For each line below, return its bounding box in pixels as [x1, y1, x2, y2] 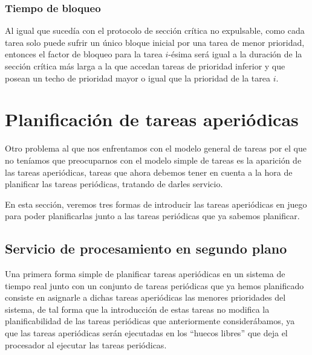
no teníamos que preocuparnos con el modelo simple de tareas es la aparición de [5, 153, 302, 166]
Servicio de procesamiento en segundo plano [5, 239, 287, 258]
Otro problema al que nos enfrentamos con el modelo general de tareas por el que [5, 142, 307, 155]
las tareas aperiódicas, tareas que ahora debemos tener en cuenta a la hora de [5, 165, 293, 178]
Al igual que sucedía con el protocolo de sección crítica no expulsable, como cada [5, 24, 305, 37]
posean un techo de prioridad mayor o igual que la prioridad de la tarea [5, 71, 271, 84]
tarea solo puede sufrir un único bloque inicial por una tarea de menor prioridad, [5, 36, 305, 48]
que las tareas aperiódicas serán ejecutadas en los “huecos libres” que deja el [5, 327, 288, 339]
